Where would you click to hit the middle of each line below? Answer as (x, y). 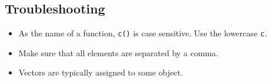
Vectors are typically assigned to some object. (101, 72)
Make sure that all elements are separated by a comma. (118, 52)
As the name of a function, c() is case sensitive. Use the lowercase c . (143, 33)
